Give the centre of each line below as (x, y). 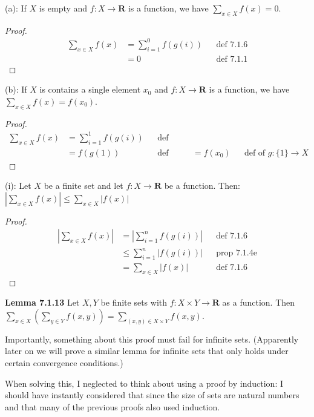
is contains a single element (90, 89)
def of (255, 153)
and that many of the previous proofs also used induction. (113, 406)
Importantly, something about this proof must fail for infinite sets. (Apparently (152, 339)
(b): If (16, 89)
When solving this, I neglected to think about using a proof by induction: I (144, 383)
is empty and (63, 8)
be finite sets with (134, 302)
